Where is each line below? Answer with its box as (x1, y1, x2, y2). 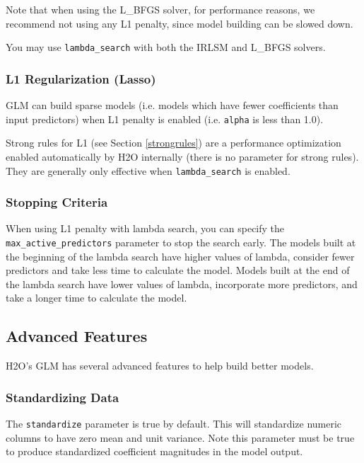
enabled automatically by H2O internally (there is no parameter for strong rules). (6, 149, 359, 164)
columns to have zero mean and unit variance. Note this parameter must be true (6, 430, 355, 445)
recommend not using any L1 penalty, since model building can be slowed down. (6, 16, 353, 30)
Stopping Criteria (6, 193, 108, 211)
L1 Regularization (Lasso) (6, 69, 156, 87)
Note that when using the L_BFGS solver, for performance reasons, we (6, 2, 315, 16)
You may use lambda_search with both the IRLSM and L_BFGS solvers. (6, 40, 326, 55)
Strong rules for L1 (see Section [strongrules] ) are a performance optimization (6, 135, 341, 150)
